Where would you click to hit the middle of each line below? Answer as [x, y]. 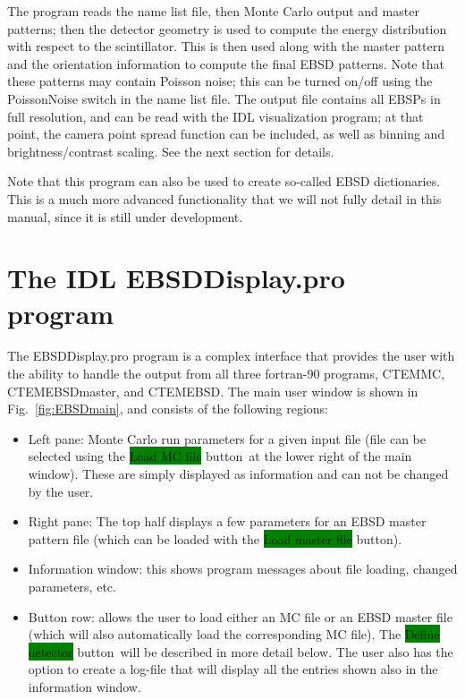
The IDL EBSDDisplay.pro [176, 278]
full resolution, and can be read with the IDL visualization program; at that [216, 116]
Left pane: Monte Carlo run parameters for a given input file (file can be [227, 438]
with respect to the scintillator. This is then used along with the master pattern [226, 46]
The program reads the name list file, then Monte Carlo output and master [213, 11]
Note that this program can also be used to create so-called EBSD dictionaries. [224, 181]
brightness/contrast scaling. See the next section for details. [171, 151]
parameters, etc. [72, 586]
